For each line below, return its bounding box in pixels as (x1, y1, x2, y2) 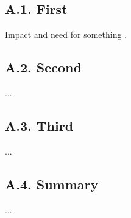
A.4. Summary (5, 174, 99, 193)
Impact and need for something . (5, 28, 127, 41)
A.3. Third (5, 116, 74, 135)
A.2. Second (5, 58, 82, 77)
